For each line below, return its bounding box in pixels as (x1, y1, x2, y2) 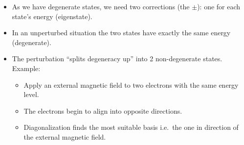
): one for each (197, 1, 241, 11)
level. (23, 89, 39, 99)
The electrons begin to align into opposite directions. (23, 105, 182, 116)
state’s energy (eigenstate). (12, 11, 92, 21)
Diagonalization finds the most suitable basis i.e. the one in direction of (23, 122, 239, 132)
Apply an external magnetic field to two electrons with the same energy (23, 79, 239, 90)
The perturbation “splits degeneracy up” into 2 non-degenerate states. (12, 53, 222, 64)
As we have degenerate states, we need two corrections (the (12, 1, 190, 11)
